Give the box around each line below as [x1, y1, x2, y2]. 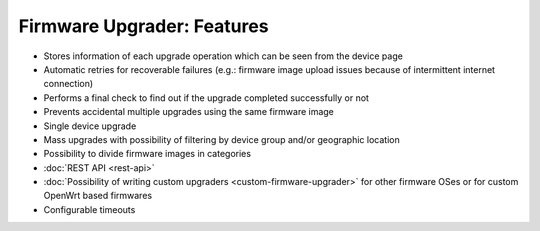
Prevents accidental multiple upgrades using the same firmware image [43, 106, 335, 118]
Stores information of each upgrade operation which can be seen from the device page [43, 50, 404, 62]
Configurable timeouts [43, 203, 136, 215]
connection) [43, 78, 94, 90]
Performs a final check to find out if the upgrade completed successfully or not [43, 91, 370, 104]
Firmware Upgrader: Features [18, 15, 269, 37]
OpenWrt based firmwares [43, 190, 153, 202]
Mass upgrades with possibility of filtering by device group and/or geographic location [43, 133, 400, 145]
